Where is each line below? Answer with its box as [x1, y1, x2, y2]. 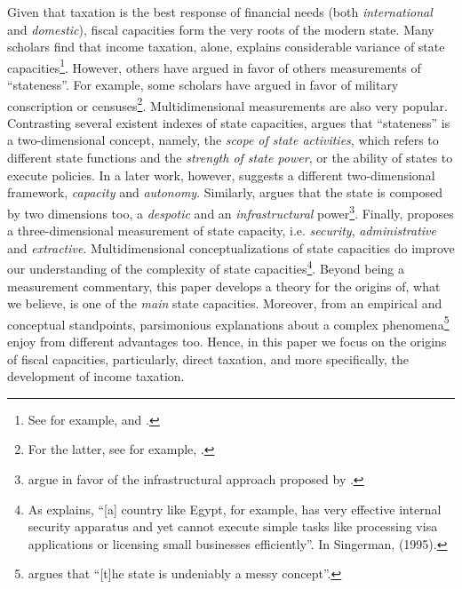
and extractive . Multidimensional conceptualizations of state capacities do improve [7, 238, 455, 257]
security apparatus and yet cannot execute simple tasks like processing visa [28, 517, 438, 536]
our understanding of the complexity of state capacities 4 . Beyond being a [7, 257, 404, 277]
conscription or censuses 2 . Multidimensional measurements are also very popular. [7, 93, 448, 115]
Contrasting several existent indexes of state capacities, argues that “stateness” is [7, 113, 450, 131]
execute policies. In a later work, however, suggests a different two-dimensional [7, 165, 435, 184]
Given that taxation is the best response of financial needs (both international [7, 3, 433, 20]
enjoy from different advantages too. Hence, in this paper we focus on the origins [7, 331, 447, 350]
